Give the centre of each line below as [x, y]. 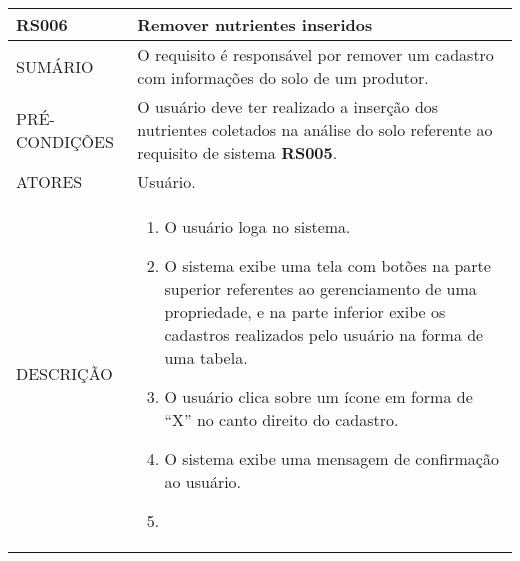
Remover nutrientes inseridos [255, 24]
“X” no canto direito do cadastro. [281, 419]
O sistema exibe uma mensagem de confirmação [331, 458]
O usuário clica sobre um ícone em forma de [318, 396]
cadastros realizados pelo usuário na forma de [324, 334]
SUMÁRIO [55, 66]
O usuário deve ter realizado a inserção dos [288, 106]
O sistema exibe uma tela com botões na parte [327, 265]
